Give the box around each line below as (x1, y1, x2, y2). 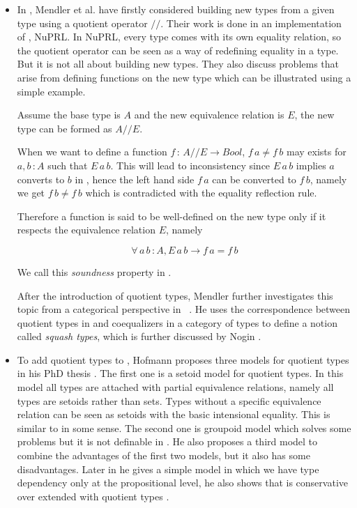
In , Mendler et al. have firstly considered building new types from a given (17, 2, 335, 16)
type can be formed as (17, 121, 112, 135)
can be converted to (212, 171, 296, 186)
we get (17, 185, 45, 200)
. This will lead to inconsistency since (110, 157, 271, 172)
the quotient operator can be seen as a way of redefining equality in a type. (17, 43, 339, 57)
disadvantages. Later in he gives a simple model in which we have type (17, 461, 319, 476)
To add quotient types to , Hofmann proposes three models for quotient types (17, 352, 349, 367)
